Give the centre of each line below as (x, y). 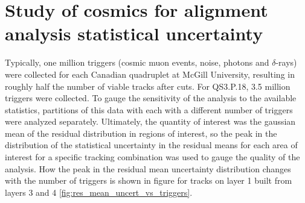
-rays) (286, 62)
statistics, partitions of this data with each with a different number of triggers (149, 109)
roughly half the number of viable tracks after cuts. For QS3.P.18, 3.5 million (148, 86)
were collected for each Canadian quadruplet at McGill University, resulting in (150, 74)
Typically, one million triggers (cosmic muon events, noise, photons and (137, 62)
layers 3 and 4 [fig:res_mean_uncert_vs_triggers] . (99, 192)
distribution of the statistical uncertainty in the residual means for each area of (151, 145)
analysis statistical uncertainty (134, 33)
